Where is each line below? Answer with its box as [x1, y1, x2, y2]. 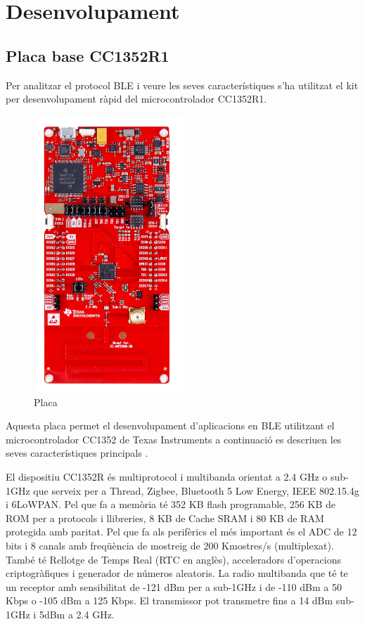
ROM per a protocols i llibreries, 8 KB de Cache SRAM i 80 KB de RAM [6, 510, 324, 525]
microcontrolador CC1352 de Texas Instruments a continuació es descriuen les [6, 431, 342, 446]
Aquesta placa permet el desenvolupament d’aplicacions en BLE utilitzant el [6, 418, 335, 433]
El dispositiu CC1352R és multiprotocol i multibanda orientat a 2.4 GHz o [6, 469, 328, 483]
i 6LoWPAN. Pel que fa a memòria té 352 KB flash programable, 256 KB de [6, 497, 335, 512]
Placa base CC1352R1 [6, 44, 169, 66]
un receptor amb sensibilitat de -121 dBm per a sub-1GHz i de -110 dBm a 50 [6, 579, 342, 594]
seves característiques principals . [6, 446, 148, 460]
